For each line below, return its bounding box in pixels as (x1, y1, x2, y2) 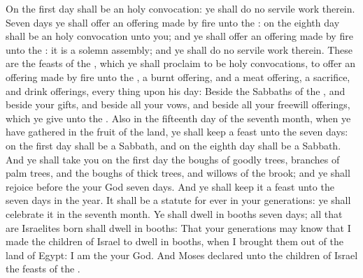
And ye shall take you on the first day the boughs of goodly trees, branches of (6, 152, 340, 166)
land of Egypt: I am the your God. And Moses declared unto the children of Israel (6, 247, 358, 262)
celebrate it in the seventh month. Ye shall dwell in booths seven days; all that (6, 206, 343, 221)
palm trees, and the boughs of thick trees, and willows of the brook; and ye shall (6, 166, 350, 180)
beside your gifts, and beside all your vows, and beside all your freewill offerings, (6, 97, 350, 112)
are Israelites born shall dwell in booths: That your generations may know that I (6, 220, 351, 235)
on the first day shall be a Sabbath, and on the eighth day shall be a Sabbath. (6, 138, 341, 152)
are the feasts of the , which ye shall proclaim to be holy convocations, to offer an (6, 56, 356, 71)
